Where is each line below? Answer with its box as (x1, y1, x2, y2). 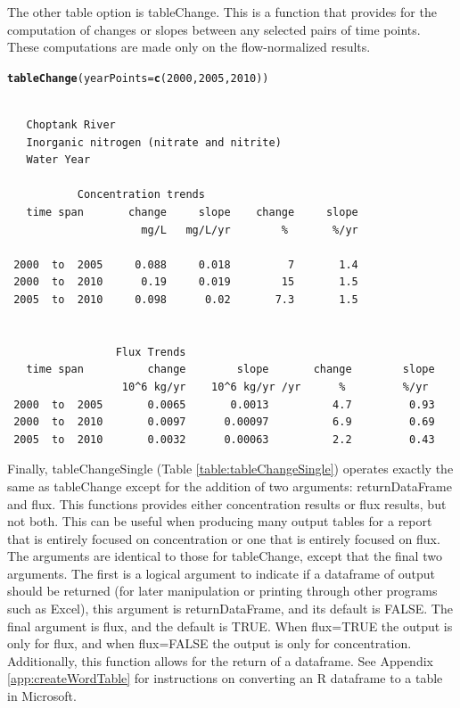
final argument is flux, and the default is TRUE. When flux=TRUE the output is (7, 616, 453, 635)
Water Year (26, 153, 91, 167)
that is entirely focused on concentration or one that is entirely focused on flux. (7, 529, 440, 547)
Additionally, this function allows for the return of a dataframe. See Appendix (7, 651, 433, 670)
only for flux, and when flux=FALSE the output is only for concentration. (7, 634, 412, 653)
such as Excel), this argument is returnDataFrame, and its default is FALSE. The (7, 599, 453, 618)
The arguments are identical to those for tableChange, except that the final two (7, 547, 442, 565)
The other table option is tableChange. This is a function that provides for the (7, 3, 437, 21)
